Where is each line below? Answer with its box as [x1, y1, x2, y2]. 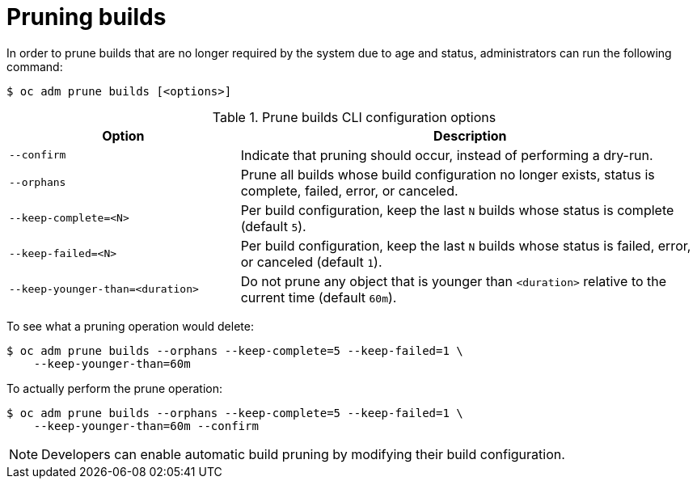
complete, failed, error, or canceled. [240, 182, 458, 199]
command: [6, 59, 63, 74]
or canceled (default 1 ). [240, 253, 382, 270]
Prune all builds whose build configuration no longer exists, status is [240, 166, 655, 183]
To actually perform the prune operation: [6, 381, 222, 395]
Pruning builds [6, 3, 167, 31]
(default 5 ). [240, 217, 306, 234]
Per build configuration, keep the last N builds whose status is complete [240, 201, 674, 218]
